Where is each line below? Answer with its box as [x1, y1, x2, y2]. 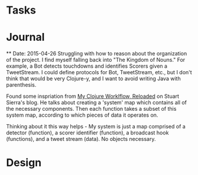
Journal [6, 31, 45, 44]
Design [6, 156, 42, 170]
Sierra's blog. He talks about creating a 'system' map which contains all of [6, 99, 187, 106]
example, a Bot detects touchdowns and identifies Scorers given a [6, 62, 167, 70]
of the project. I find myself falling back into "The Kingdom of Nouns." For [6, 57, 186, 64]
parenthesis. [6, 81, 37, 88]
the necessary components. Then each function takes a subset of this [6, 105, 177, 113]
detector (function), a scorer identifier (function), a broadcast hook [6, 129, 169, 136]
